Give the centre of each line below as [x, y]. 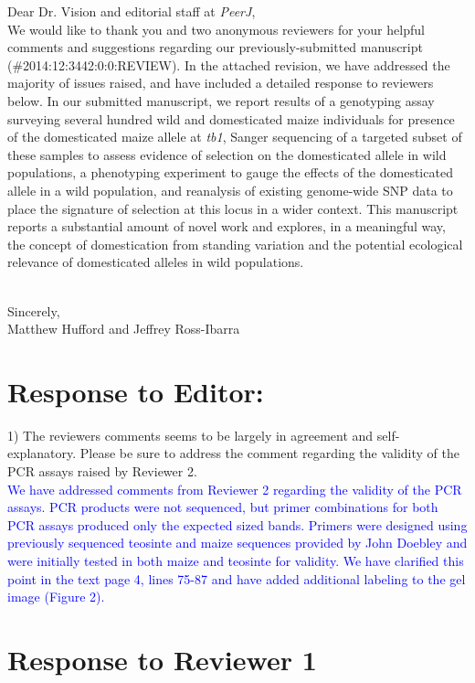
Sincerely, [34, 310]
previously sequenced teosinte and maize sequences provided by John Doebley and [237, 543]
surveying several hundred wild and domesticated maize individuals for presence [231, 118]
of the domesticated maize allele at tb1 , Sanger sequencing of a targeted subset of [235, 137]
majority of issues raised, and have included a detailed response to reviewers [221, 83]
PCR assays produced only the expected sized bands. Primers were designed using [237, 524]
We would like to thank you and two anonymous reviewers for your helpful [216, 29]
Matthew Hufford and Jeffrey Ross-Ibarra [124, 329]
